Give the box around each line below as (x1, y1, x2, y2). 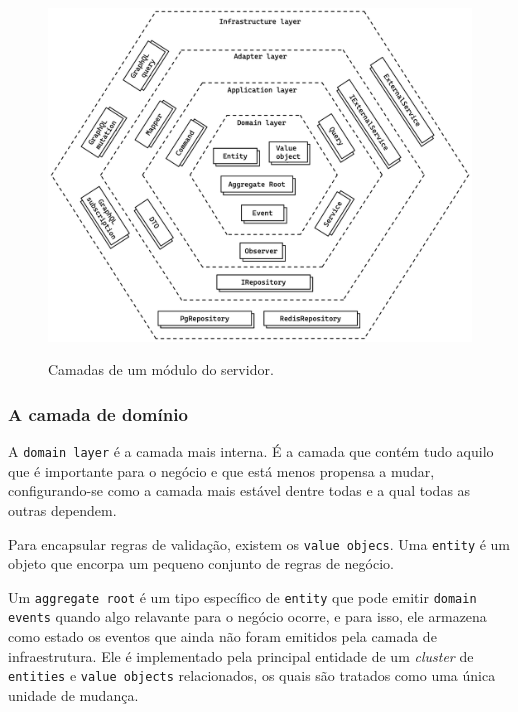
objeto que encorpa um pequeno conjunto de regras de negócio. (8, 553, 394, 574)
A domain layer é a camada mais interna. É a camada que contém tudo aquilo (8, 441, 494, 462)
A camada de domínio (8, 401, 188, 426)
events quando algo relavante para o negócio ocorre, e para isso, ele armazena (8, 606, 487, 627)
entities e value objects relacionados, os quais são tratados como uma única (8, 665, 496, 686)
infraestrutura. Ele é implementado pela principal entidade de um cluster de (8, 645, 474, 666)
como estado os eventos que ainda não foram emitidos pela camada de (8, 626, 437, 647)
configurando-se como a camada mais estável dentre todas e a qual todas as (8, 480, 471, 501)
